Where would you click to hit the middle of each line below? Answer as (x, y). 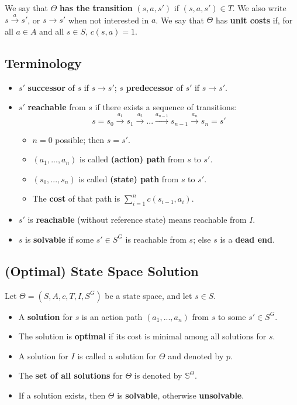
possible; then (80, 139)
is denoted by (158, 375)
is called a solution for (117, 355)
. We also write (259, 8)
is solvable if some (60, 239)
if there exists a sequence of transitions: (166, 107)
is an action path (112, 316)
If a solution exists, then (62, 395)
